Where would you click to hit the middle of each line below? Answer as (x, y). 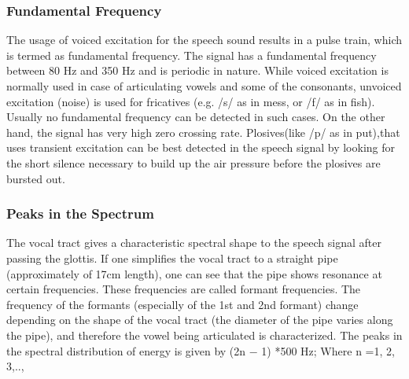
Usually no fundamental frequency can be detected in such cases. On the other (196, 117)
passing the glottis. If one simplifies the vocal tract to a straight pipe (172, 258)
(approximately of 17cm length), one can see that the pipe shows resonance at (194, 273)
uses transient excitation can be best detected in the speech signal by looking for (201, 147)
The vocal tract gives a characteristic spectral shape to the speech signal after (194, 243)
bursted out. (36, 178)
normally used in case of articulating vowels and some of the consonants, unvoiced (204, 86)
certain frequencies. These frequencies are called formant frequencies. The (184, 289)
